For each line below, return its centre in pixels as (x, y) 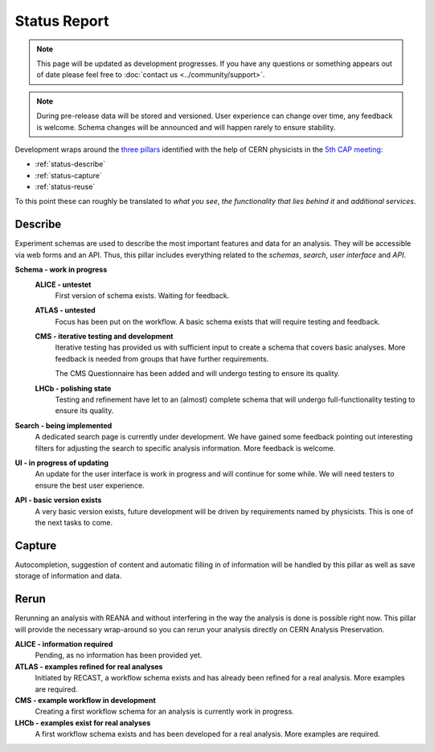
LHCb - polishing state (73, 388)
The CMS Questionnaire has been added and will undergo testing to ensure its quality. (198, 374)
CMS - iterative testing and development (104, 337)
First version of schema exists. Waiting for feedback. (142, 295)
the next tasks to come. (74, 522)
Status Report (62, 21)
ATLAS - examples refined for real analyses (89, 666)
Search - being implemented (63, 425)
